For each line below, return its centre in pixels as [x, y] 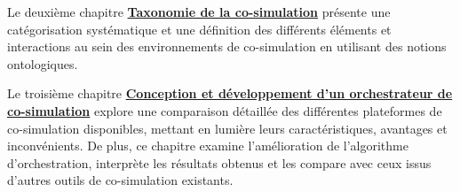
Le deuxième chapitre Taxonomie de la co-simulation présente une [199, 12]
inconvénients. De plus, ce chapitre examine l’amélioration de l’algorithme [208, 146]
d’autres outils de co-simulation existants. [120, 180]
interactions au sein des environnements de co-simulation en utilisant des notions [227, 46]
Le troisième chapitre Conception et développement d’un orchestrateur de [230, 93]
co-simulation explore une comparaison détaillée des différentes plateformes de [225, 110]
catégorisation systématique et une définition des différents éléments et [199, 29]
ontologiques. [43, 63]
